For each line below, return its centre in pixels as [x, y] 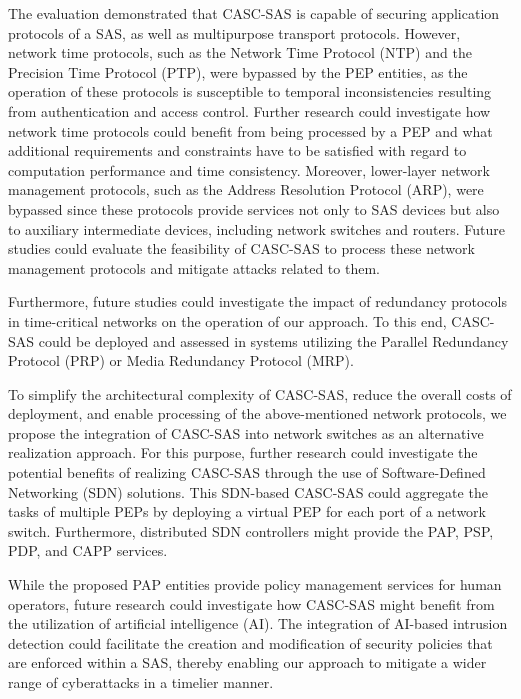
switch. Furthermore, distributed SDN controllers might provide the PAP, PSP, [251, 530]
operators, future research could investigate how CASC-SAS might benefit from [251, 603]
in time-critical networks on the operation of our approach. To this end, [227, 320]
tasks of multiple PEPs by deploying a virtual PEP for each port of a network [247, 511]
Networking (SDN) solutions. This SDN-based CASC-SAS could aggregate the [248, 491]
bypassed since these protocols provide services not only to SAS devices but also [254, 208]
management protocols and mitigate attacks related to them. [194, 267]
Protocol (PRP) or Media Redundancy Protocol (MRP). [181, 360]
